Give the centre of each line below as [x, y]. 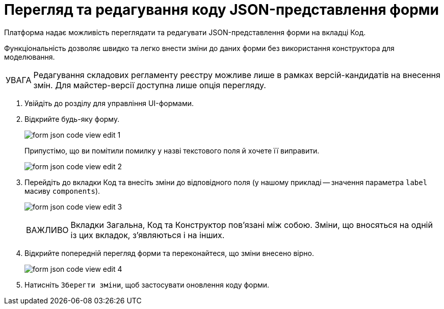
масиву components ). [62, 191]
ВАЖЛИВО [47, 230]
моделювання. [30, 57]
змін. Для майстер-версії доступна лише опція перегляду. [150, 85]
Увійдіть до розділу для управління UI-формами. [109, 103]
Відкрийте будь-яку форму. [72, 119]
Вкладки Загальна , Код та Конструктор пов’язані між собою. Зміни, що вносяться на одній [252, 225]
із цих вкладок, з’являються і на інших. [148, 235]
